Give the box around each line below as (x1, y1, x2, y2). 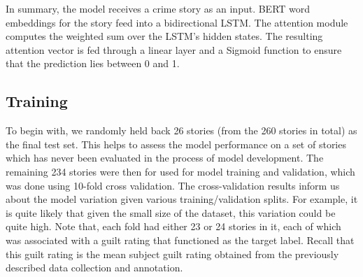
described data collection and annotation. (6, 260, 183, 275)
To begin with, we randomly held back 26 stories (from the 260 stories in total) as (6, 123, 357, 138)
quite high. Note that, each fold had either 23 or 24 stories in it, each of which (6, 219, 341, 234)
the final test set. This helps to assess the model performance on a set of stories (6, 136, 346, 151)
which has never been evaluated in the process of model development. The (6, 150, 324, 165)
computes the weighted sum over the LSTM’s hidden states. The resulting (6, 29, 323, 43)
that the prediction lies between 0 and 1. (6, 56, 180, 71)
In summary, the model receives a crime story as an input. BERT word (6, 1, 311, 15)
